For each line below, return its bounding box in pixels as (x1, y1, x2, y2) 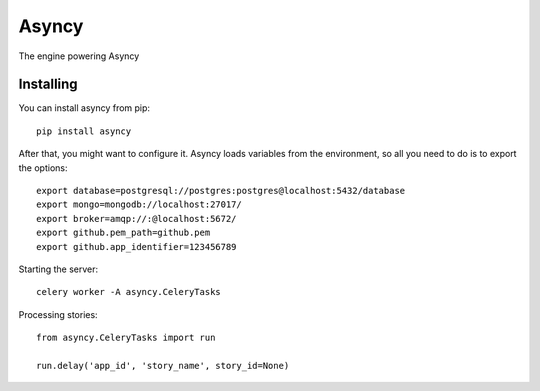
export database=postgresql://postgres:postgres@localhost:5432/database (36, 185, 406, 197)
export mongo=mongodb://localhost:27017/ (36, 199, 242, 210)
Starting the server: (18, 263, 99, 275)
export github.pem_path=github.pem (36, 227, 211, 239)
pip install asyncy (36, 125, 132, 137)
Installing (18, 76, 79, 93)
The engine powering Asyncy (18, 50, 140, 62)
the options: (18, 161, 68, 174)
